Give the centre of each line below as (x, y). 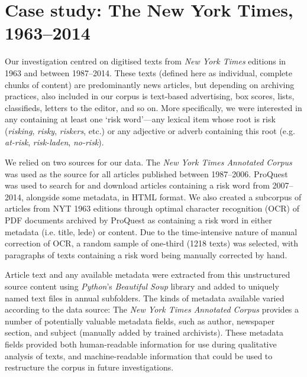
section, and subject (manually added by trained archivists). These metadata (144, 332)
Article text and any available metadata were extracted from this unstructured (148, 274)
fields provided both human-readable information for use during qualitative (141, 344)
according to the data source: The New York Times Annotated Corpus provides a (152, 309)
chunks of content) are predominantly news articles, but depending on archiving (150, 84)
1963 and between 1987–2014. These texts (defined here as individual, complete (148, 72)
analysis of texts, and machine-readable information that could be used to (139, 355)
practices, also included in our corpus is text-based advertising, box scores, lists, (150, 96)
